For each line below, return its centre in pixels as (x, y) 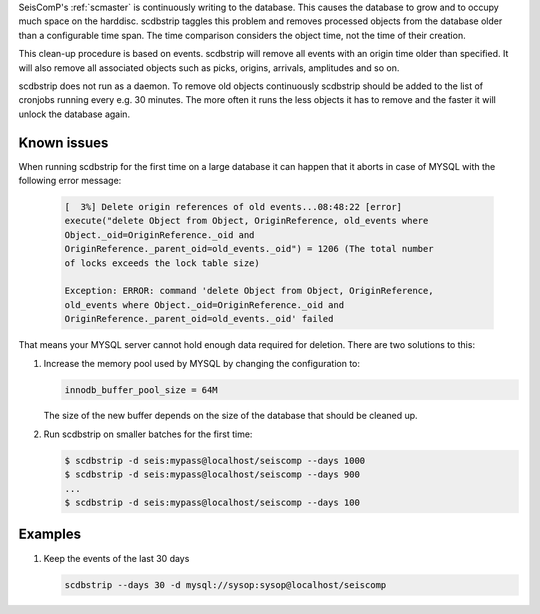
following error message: (70, 181)
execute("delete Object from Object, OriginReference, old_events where (246, 221)
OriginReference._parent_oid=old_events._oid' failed (199, 319)
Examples (50, 534)
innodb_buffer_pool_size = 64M (141, 389)
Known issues (63, 142)
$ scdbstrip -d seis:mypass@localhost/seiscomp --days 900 (212, 474)
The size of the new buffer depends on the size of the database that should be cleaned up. (231, 416)
